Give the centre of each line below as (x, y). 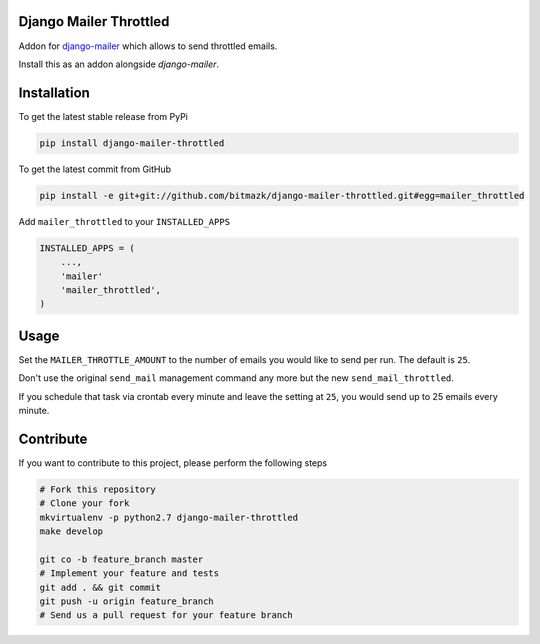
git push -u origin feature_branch (126, 601)
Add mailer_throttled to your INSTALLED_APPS (124, 221)
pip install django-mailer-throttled (132, 143)
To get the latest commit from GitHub (95, 169)
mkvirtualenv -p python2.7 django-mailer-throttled (169, 517)
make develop (71, 531)
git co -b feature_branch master (121, 559)
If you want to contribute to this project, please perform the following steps (173, 462)
